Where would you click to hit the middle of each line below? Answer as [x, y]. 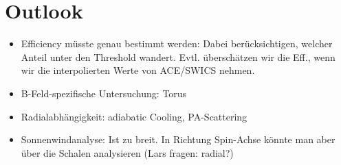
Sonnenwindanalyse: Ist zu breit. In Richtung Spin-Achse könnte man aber [178, 139]
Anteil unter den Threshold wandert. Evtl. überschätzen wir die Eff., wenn [178, 56]
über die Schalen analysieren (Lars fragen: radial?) [127, 152]
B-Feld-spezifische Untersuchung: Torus [104, 93]
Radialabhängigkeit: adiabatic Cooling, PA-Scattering [134, 116]
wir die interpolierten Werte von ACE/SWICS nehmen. [138, 70]
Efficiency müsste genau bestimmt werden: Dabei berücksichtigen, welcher [177, 43]
